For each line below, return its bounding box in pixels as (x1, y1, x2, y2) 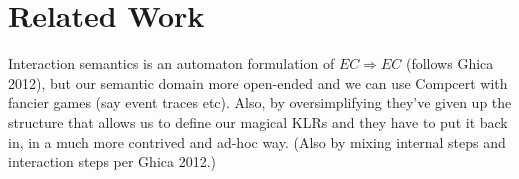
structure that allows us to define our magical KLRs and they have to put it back (8, 111, 508, 132)
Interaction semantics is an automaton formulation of (8, 53, 335, 74)
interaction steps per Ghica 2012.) (8, 151, 216, 172)
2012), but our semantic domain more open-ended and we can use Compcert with (8, 72, 508, 93)
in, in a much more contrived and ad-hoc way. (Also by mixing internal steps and (8, 131, 506, 152)
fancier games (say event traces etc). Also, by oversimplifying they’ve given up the (8, 92, 512, 113)
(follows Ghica (405, 53, 494, 74)
